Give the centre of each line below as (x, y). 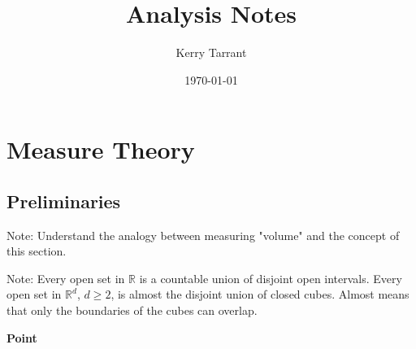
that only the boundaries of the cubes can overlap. (132, 310)
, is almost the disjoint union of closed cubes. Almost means (260, 294)
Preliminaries (64, 201)
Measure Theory (101, 149)
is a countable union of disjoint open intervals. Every (271, 278)
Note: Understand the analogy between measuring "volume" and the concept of (203, 235)
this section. (37, 251)
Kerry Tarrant (211, 52)
